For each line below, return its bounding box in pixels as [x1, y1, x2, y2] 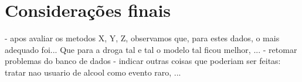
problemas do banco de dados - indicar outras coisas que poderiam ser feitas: [5, 55, 281, 67]
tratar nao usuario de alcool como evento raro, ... [5, 66, 181, 78]
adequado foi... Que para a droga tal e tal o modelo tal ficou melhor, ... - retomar [5, 43, 297, 55]
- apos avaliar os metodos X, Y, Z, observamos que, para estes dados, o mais [5, 32, 280, 44]
